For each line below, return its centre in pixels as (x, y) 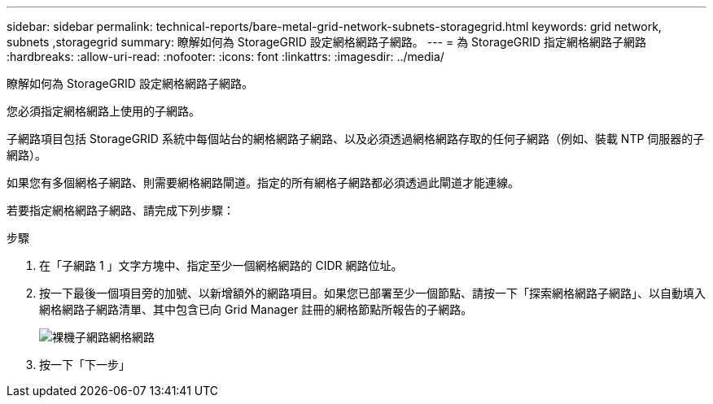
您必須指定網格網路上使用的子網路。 (103, 111)
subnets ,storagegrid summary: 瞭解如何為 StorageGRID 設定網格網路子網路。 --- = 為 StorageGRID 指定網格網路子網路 (327, 42)
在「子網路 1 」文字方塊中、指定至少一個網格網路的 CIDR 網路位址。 (221, 265)
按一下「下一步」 (85, 365)
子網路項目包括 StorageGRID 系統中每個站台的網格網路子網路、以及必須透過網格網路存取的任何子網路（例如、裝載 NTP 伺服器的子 (356, 139)
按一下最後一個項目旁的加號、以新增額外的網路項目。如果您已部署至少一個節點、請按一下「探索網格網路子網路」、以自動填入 (372, 293)
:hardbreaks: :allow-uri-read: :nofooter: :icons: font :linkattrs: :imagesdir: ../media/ (225, 56)
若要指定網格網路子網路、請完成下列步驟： (120, 210)
